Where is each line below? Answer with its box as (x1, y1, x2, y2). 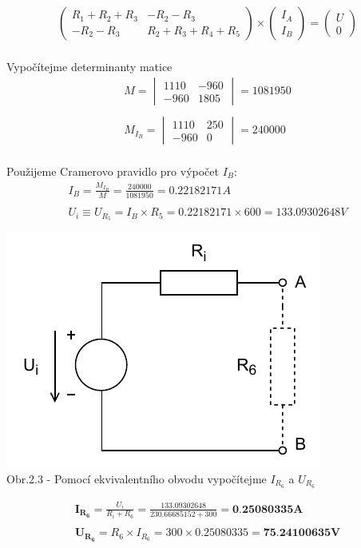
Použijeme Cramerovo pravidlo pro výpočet (6, 162, 219, 179)
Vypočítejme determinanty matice (6, 58, 173, 74)
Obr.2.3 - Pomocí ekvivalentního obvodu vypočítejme (6, 470, 267, 486)
